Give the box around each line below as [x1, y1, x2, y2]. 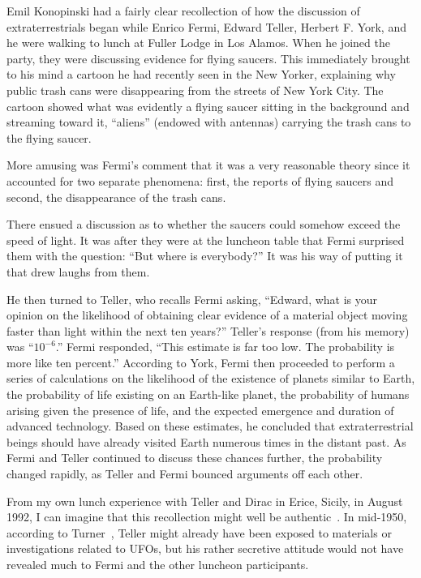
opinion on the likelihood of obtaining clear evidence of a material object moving [6, 306, 408, 323]
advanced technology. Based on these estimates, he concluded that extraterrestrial [6, 417, 414, 435]
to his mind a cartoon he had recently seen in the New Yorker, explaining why [6, 66, 396, 83]
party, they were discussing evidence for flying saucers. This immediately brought [6, 49, 410, 66]
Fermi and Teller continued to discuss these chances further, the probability [6, 449, 383, 466]
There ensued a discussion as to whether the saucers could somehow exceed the [6, 216, 401, 233]
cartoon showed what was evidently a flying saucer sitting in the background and [6, 97, 410, 114]
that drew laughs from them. [6, 263, 150, 280]
